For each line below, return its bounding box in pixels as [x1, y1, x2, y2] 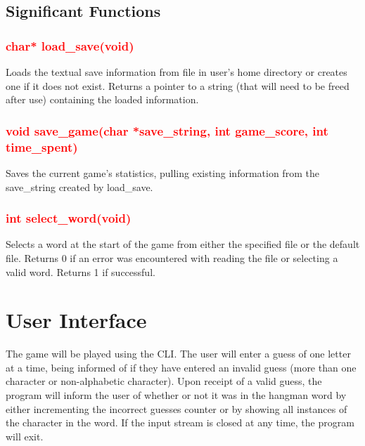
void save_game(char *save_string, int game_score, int [6, 122, 328, 139]
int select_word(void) [6, 209, 132, 227]
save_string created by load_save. [6, 179, 153, 194]
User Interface [6, 306, 147, 334]
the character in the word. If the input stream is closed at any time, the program [6, 415, 354, 430]
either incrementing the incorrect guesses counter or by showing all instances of [6, 401, 347, 416]
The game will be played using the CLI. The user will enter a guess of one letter [6, 346, 351, 361]
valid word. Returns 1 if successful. [6, 264, 155, 279]
